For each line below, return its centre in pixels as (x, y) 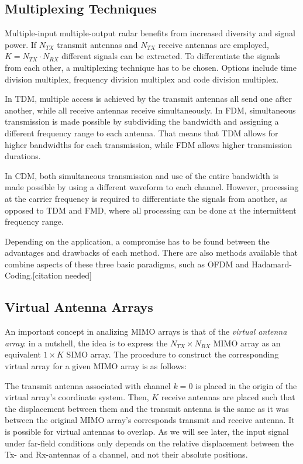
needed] (78, 275)
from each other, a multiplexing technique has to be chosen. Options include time (151, 67)
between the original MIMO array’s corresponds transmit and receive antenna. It (150, 420)
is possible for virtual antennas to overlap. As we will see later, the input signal (147, 432)
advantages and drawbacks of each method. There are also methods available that (151, 252)
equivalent (23, 354)
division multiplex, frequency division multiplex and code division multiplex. (142, 79)
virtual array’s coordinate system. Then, (77, 397)
